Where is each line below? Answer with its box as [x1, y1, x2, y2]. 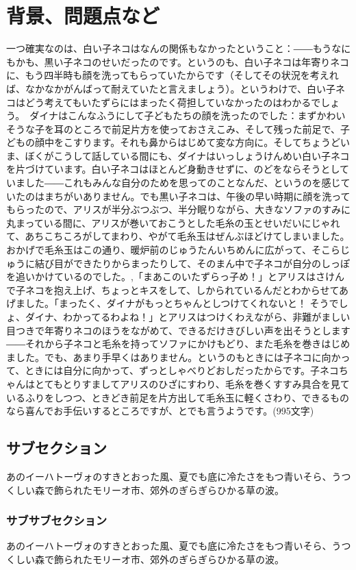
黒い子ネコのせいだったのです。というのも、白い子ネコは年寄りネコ [44, 54, 349, 69]
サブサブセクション [6, 512, 107, 529]
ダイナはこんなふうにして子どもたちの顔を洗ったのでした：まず [29, 108, 317, 123]
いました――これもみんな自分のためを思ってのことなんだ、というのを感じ [6, 175, 341, 190]
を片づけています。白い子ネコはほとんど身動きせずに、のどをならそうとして [6, 162, 350, 176]
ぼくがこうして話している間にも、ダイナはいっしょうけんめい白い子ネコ [25, 148, 350, 162]
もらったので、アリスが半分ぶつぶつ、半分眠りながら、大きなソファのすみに [6, 202, 351, 216]
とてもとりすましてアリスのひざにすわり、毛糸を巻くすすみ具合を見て [34, 376, 350, 391]
